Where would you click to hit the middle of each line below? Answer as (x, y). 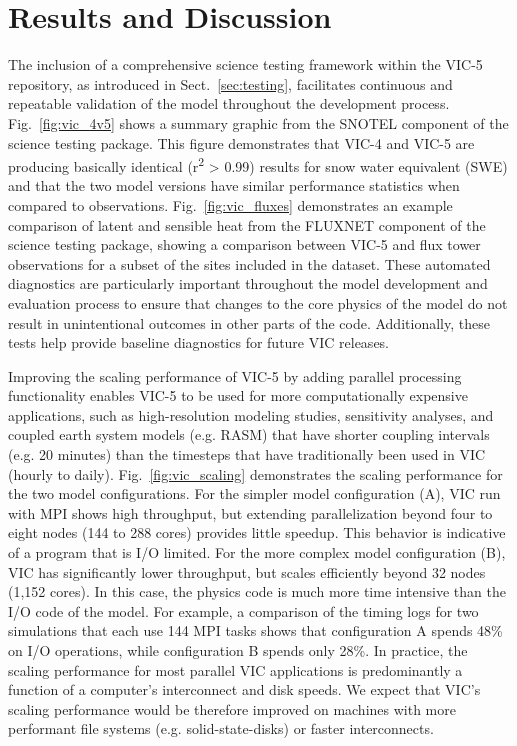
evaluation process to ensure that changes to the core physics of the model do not (258, 302)
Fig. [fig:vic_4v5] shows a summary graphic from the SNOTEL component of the (258, 122)
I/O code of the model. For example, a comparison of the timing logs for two (243, 610)
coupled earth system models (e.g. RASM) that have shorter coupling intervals (249, 434)
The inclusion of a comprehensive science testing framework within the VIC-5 (245, 64)
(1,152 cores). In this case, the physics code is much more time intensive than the (257, 591)
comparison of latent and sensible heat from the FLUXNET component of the (247, 224)
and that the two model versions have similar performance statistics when (234, 185)
